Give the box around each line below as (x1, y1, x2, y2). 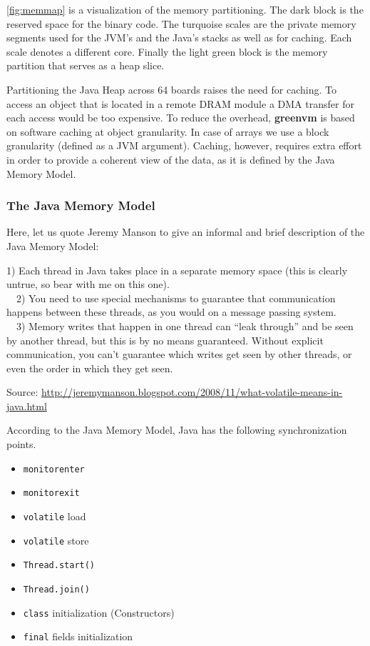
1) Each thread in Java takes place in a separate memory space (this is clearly (6, 262, 348, 277)
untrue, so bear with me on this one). (6, 277, 170, 292)
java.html (6, 398, 47, 413)
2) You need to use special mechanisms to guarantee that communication (16, 290, 336, 305)
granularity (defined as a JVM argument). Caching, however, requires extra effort (6, 138, 362, 153)
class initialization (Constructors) (23, 605, 175, 620)
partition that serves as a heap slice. (6, 58, 165, 73)
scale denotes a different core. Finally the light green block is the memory (6, 44, 328, 59)
